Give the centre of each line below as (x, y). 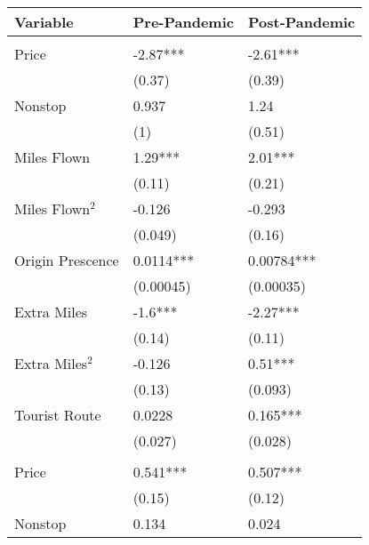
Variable (44, 22)
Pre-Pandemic (183, 22)
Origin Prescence (67, 260)
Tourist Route (58, 415)
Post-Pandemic (301, 22)
